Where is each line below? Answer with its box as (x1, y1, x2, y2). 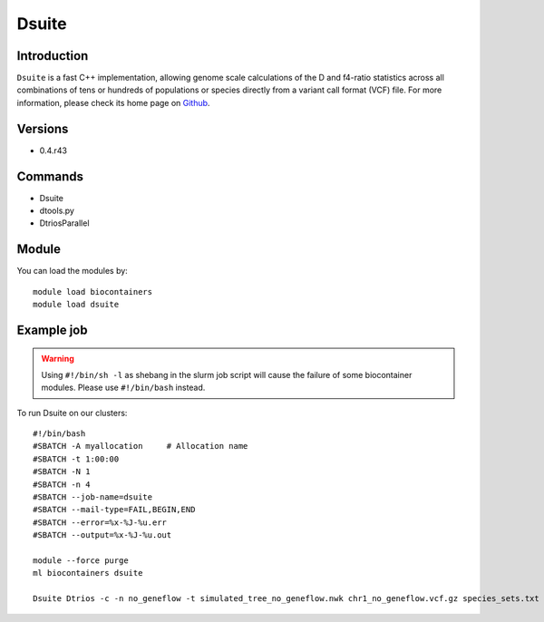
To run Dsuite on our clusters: (16, 407, 128, 418)
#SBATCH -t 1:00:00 (33, 453, 120, 464)
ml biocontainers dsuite (33, 568, 143, 578)
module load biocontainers (33, 287, 153, 296)
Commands (16, 169, 84, 184)
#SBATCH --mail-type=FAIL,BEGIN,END (33, 504, 196, 515)
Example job (16, 322, 88, 337)
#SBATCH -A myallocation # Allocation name (33, 441, 248, 452)
